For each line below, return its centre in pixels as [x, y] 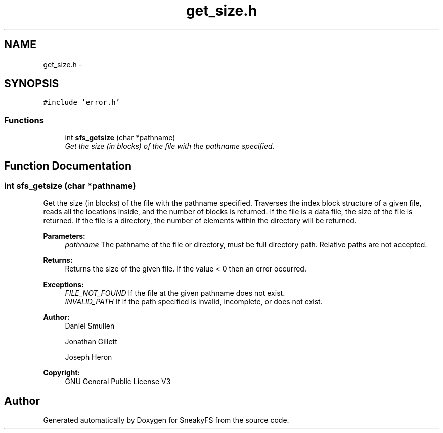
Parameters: [64, 236]
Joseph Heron [88, 357]
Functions [24, 120]
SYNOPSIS [32, 84]
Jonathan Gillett [91, 342]
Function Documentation [68, 166]
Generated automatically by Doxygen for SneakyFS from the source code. [166, 420]
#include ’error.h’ [82, 103]
